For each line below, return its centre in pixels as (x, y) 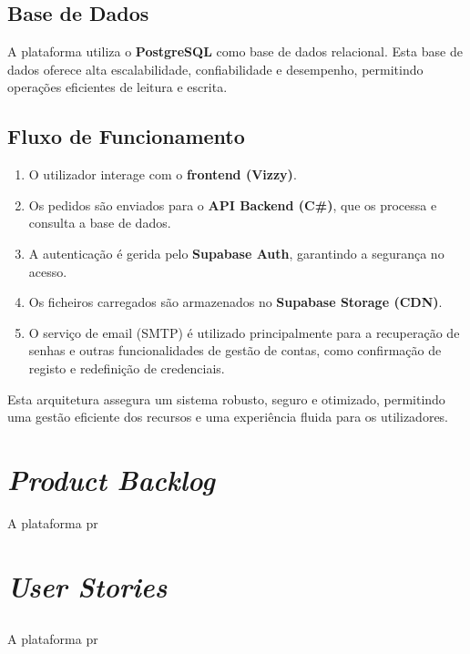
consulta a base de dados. (100, 223)
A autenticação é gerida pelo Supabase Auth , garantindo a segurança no (236, 253)
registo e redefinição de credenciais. (127, 368)
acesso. (48, 271)
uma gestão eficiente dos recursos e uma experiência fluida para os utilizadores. (228, 417)
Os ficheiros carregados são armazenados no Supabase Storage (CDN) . (235, 302)
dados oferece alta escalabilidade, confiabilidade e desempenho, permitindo (215, 69)
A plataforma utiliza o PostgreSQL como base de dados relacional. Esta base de (235, 51)
